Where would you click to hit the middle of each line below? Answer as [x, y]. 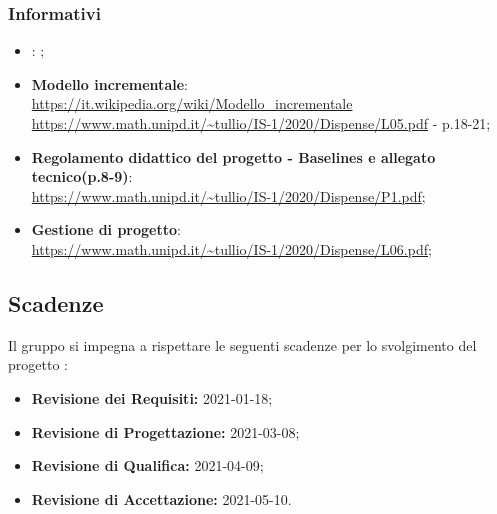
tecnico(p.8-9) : [82, 176]
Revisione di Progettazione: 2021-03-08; [165, 431]
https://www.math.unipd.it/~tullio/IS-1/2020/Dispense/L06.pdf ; [231, 248]
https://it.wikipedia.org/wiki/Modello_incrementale [192, 103]
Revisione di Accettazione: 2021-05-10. [161, 498]
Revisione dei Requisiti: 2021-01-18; [152, 397]
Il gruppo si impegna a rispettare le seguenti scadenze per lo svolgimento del [242, 344]
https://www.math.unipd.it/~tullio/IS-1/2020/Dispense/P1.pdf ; [228, 195]
